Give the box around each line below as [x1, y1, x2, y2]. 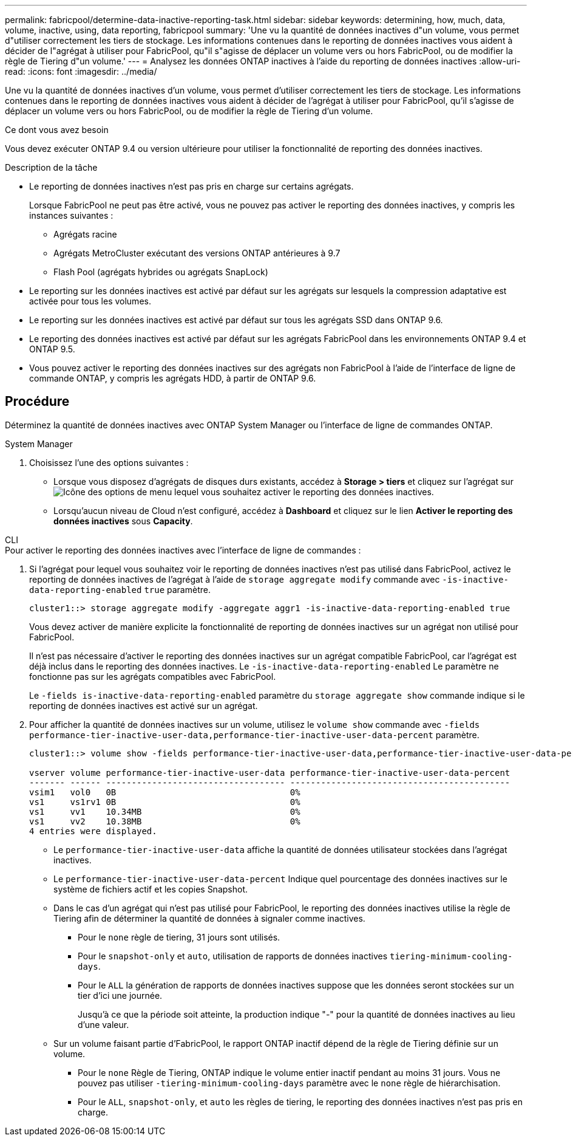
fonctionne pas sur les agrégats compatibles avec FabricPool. [29, 671, 276, 682]
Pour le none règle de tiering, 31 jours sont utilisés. [78, 931, 280, 942]
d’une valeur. [78, 1019, 129, 1030]
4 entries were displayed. [29, 826, 157, 836]
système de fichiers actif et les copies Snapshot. [53, 883, 248, 894]
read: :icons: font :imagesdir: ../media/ [5, 66, 157, 77]
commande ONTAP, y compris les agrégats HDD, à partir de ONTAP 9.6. [29, 373, 316, 383]
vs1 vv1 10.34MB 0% [29, 806, 300, 817]
